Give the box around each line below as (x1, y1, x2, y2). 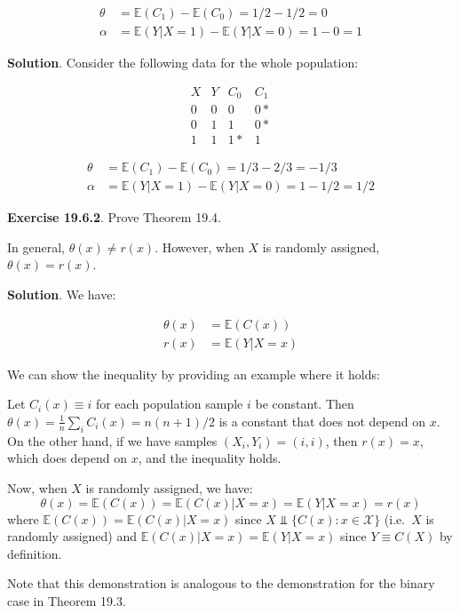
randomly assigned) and (7, 527, 138, 545)
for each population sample (95, 394, 243, 413)
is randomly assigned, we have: (85, 478, 253, 497)
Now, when (7, 478, 67, 497)
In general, (7, 237, 65, 256)
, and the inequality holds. (138, 449, 282, 467)
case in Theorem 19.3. (7, 591, 126, 609)
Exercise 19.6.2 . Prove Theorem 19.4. (7, 208, 221, 227)
